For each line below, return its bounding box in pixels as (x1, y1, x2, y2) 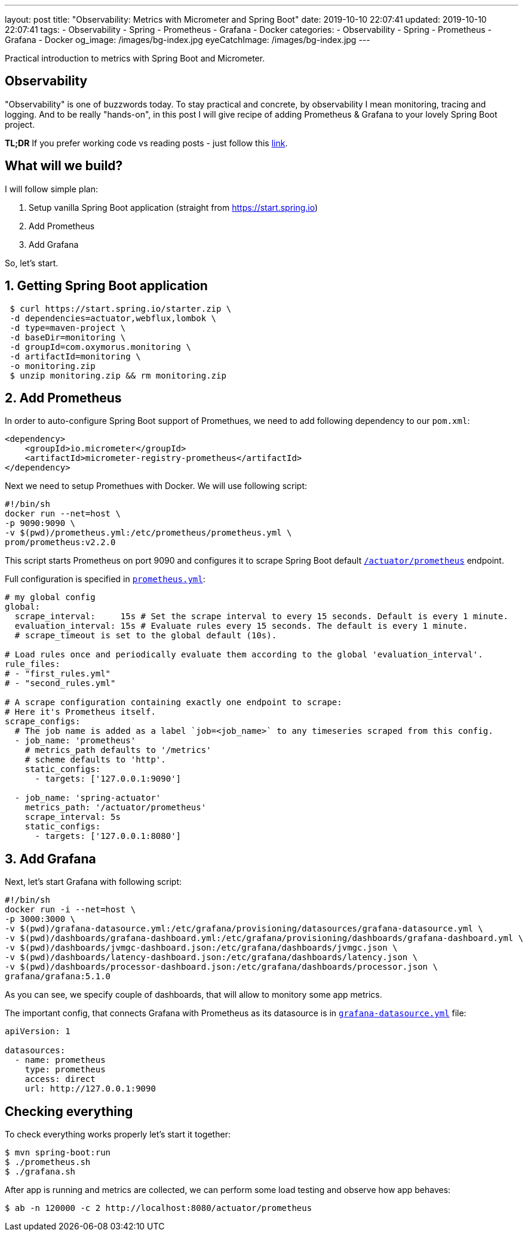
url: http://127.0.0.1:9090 (24, 1084, 156, 1094)
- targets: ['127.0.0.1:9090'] (35, 774, 182, 784)
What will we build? (5, 158, 123, 174)
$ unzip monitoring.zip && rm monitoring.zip (10, 370, 226, 380)
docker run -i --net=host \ (5, 905, 136, 915)
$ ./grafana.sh (5, 1167, 76, 1177)
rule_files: (5, 659, 60, 669)
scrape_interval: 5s (24, 812, 121, 822)
